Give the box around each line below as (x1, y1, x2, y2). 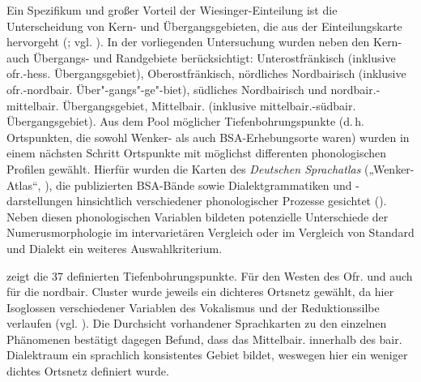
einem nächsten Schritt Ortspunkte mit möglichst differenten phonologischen (6, 144, 387, 161)
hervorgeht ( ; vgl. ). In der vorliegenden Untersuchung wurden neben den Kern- (6, 33, 402, 50)
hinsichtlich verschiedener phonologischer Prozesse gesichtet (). (76, 192, 387, 209)
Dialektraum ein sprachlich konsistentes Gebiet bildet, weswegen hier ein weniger (6, 346, 408, 363)
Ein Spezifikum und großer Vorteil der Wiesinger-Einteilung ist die (6, 2, 338, 18)
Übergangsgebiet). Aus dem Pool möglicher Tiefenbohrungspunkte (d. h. (6, 113, 364, 130)
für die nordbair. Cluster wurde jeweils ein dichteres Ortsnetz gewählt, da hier (6, 283, 394, 300)
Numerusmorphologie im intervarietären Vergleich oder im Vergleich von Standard (6, 224, 415, 241)
